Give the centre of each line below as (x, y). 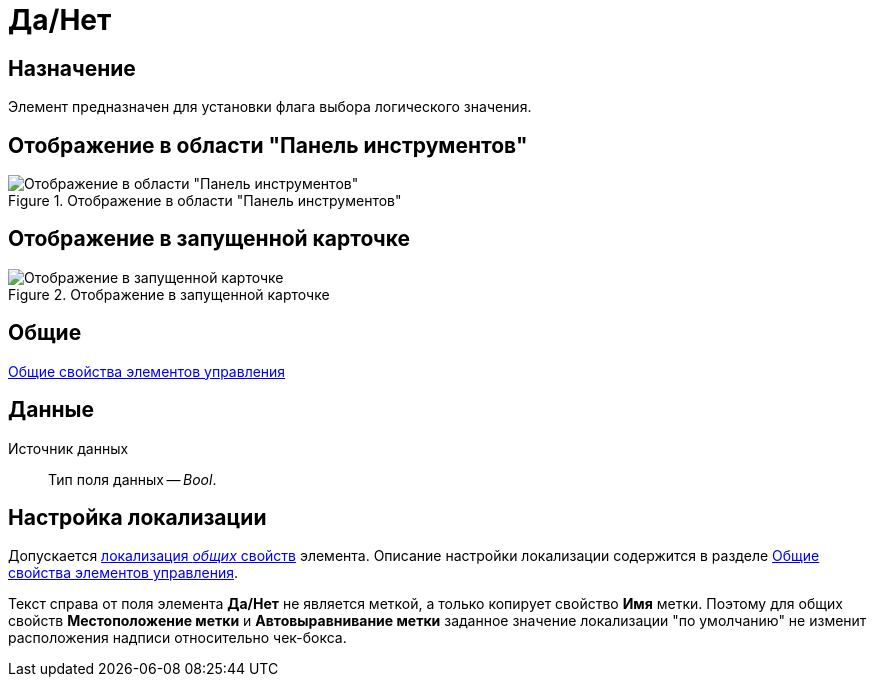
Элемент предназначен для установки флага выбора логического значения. (270, 107)
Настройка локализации (137, 517)
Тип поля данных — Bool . (132, 479)
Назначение (72, 68)
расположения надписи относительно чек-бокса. (177, 638)
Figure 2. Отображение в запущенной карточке (169, 294)
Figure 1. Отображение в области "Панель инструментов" (205, 201)
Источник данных (68, 448)
